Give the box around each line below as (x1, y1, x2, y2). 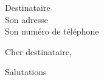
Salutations (5, 65, 47, 78)
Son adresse (5, 13, 48, 25)
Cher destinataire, (5, 45, 72, 58)
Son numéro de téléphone (5, 25, 99, 38)
